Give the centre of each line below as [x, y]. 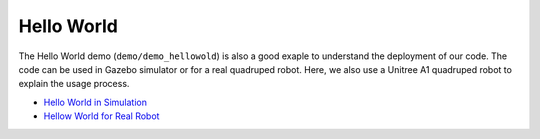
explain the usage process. [74, 84]
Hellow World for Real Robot [101, 116]
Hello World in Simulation [95, 102]
